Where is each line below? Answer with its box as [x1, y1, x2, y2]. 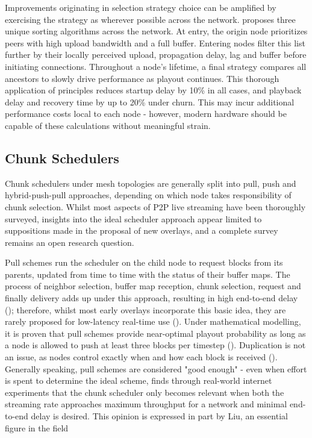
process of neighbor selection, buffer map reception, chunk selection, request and [5, 280, 301, 292]
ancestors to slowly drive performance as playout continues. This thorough [5, 72, 279, 84]
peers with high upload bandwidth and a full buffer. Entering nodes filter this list [5, 36, 305, 49]
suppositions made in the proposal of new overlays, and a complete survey [5, 224, 278, 237]
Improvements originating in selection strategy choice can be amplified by [5, 1, 276, 13]
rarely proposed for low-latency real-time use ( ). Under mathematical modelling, [5, 315, 301, 328]
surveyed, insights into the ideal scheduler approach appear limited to [5, 212, 262, 225]
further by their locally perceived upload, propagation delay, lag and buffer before [5, 48, 307, 61]
